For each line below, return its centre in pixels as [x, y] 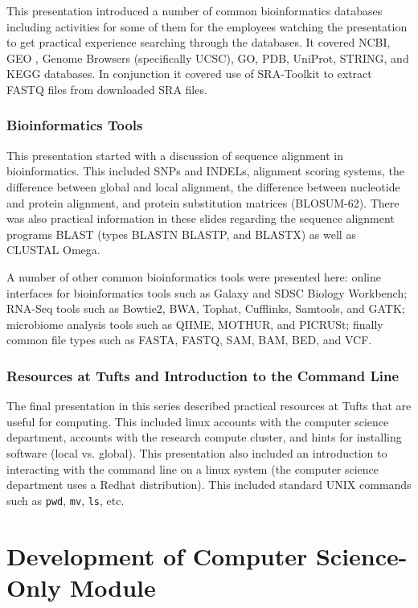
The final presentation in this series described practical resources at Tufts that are [209, 406]
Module [113, 587]
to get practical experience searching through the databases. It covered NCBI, [199, 42]
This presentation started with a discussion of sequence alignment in [175, 155]
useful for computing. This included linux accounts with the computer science [198, 421]
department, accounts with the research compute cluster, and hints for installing [204, 437]
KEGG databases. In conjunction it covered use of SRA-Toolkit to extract [189, 74]
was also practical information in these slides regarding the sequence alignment [201, 218]
